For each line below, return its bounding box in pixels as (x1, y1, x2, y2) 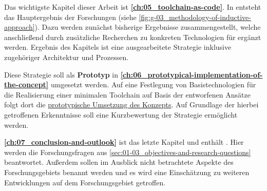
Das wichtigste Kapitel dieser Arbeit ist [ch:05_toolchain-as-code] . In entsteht (4, 2, 261, 12)
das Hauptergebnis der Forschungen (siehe (4, 11, 137, 22)
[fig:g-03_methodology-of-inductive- (139, 11, 251, 22)
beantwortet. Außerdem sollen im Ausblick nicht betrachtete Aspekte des (4, 157, 234, 167)
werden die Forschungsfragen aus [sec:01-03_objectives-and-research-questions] (4, 146, 251, 157)
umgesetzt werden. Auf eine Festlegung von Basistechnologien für (50, 79, 256, 90)
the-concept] (4, 79, 49, 90)
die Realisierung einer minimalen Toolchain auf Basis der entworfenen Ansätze (4, 89, 251, 100)
